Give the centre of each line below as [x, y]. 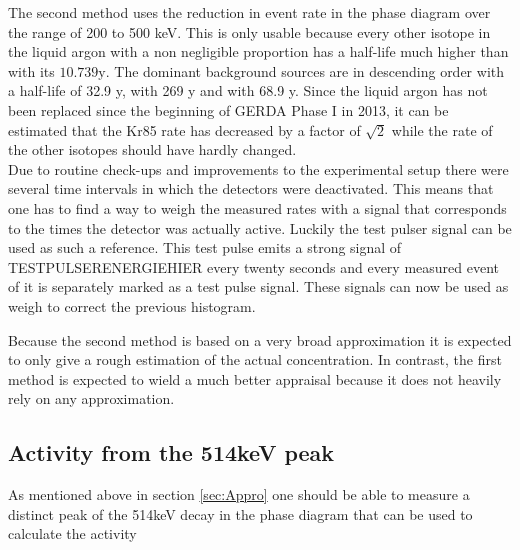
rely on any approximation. [91, 398]
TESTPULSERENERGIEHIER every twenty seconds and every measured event [254, 266]
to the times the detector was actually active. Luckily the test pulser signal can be [260, 227]
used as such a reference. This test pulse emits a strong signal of [205, 247]
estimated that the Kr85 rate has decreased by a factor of [184, 129]
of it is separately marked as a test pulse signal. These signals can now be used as [258, 286]
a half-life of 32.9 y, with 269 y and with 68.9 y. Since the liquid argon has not [248, 90]
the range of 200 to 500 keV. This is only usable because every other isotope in [249, 31]
